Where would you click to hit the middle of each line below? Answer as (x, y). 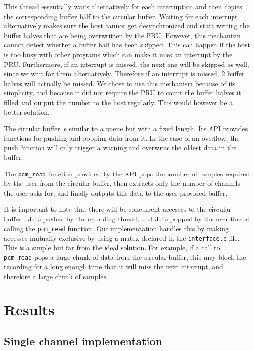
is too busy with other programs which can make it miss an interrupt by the (118, 54)
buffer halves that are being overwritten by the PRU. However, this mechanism (122, 35)
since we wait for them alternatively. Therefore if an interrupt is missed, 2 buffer (124, 74)
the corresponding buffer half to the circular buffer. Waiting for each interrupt (121, 16)
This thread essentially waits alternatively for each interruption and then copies (123, 6)
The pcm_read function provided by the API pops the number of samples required (127, 173)
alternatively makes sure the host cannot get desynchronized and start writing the (127, 26)
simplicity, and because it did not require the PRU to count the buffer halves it (123, 93)
